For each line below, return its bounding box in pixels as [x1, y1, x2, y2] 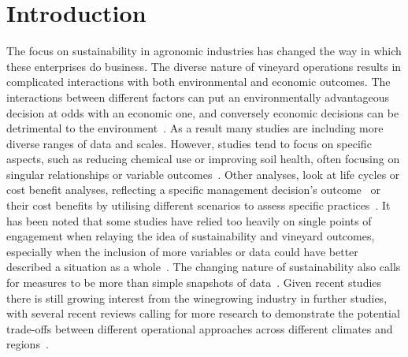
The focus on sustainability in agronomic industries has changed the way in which [6, 43, 402, 59]
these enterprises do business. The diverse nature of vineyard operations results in [6, 58, 402, 74]
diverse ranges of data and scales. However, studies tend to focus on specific [6, 135, 372, 151]
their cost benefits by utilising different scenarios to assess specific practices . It [6, 197, 391, 214]
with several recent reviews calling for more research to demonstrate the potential [6, 305, 400, 322]
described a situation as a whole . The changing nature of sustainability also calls [6, 258, 401, 275]
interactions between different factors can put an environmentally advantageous [6, 88, 390, 105]
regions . [6, 336, 49, 352]
